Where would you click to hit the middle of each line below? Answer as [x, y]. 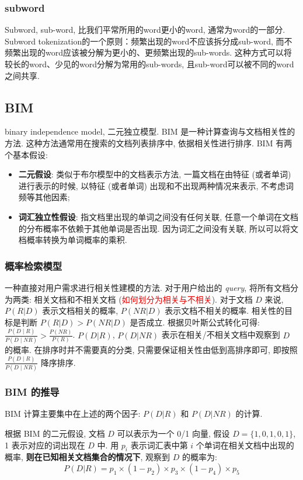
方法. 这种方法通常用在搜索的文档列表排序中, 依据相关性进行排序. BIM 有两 [149, 143]
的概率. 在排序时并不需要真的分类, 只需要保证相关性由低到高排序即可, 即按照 [151, 349]
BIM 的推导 [32, 392]
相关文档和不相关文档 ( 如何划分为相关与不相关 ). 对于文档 [143, 299]
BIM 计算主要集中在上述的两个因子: [73, 414]
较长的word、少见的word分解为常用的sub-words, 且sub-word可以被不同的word [149, 64]
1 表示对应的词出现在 [45, 445]
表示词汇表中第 [159, 445]
